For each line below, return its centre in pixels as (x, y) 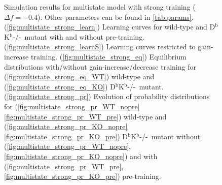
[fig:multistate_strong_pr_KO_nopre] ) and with (81, 156)
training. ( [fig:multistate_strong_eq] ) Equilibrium (108, 56)
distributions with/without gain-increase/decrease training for (100, 66)
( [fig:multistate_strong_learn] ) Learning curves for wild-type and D (110, 27)
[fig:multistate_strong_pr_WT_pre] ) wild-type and (85, 116)
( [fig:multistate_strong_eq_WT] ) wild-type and (79, 76)
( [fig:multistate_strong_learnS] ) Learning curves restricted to (100, 47)
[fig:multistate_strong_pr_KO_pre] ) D (66, 136)
